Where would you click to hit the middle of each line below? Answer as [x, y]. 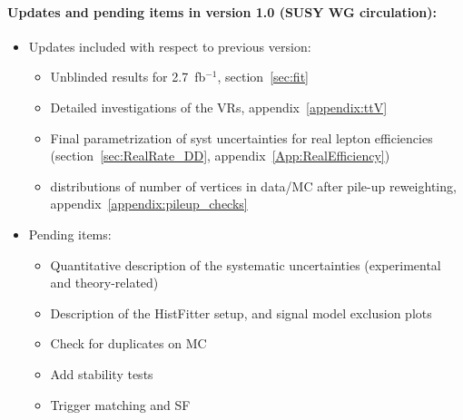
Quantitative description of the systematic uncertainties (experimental [246, 264]
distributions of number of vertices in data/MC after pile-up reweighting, [253, 186]
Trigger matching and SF [120, 404]
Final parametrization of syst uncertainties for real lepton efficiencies [241, 137]
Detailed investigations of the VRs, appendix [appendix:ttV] [219, 107]
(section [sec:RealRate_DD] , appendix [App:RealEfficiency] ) [220, 156]
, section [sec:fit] [263, 77]
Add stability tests [102, 373]
